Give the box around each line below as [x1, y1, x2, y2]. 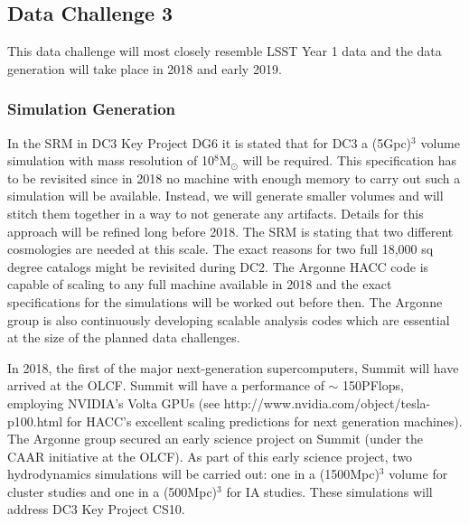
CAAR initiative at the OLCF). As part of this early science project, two [7, 446, 413, 465]
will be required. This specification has [242, 151, 456, 170]
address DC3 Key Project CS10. [7, 500, 185, 519]
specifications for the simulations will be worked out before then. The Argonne [7, 292, 443, 311]
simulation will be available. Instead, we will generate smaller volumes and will [7, 186, 444, 205]
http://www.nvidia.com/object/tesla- [223, 393, 431, 412]
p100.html [7, 411, 63, 430]
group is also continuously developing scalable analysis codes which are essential [7, 310, 450, 329]
